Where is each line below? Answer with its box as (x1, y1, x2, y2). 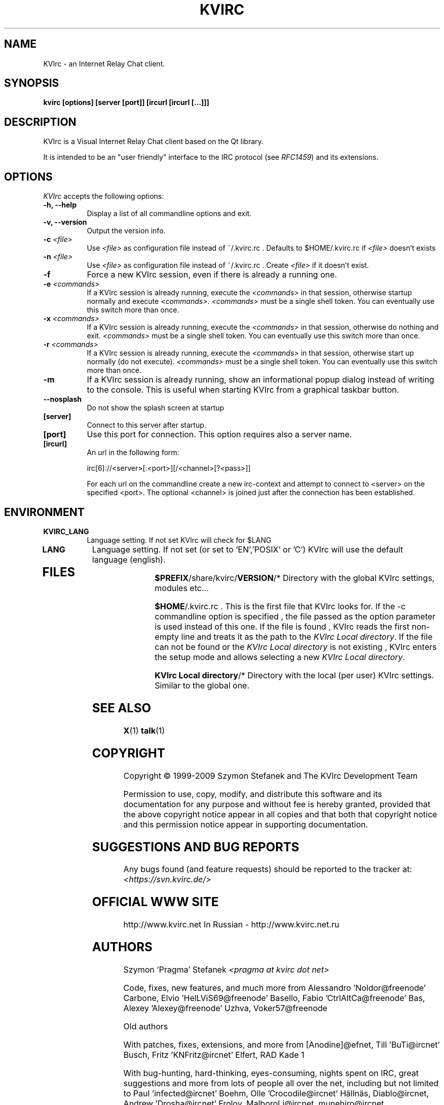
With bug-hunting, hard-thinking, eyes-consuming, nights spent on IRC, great (123, 1068, 419, 1079)
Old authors (123, 1021, 168, 1032)
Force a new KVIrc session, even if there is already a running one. (87, 269, 337, 280)
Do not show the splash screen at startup (87, 403, 225, 412)
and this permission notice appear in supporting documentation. (123, 819, 368, 830)
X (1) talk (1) (123, 725, 165, 736)
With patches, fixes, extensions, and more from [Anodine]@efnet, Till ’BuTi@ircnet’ (123, 1040, 440, 1050)
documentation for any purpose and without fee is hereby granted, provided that (123, 799, 430, 809)
